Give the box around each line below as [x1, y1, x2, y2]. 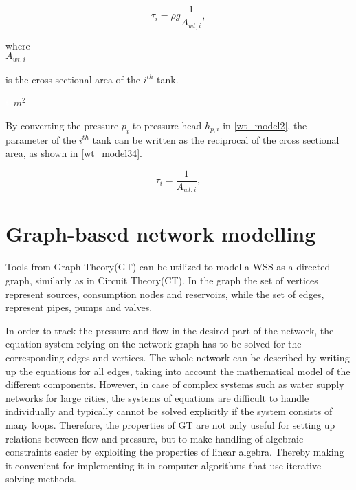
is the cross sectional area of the [5, 72, 140, 86]
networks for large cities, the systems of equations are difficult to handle [5, 390, 309, 405]
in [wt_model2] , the [223, 118, 307, 132]
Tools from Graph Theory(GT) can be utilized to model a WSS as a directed [5, 259, 331, 274]
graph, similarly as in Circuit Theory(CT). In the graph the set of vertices [5, 273, 318, 287]
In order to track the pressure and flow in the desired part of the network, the [5, 323, 334, 337]
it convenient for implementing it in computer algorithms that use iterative [5, 458, 322, 472]
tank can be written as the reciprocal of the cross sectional [92, 132, 340, 147]
